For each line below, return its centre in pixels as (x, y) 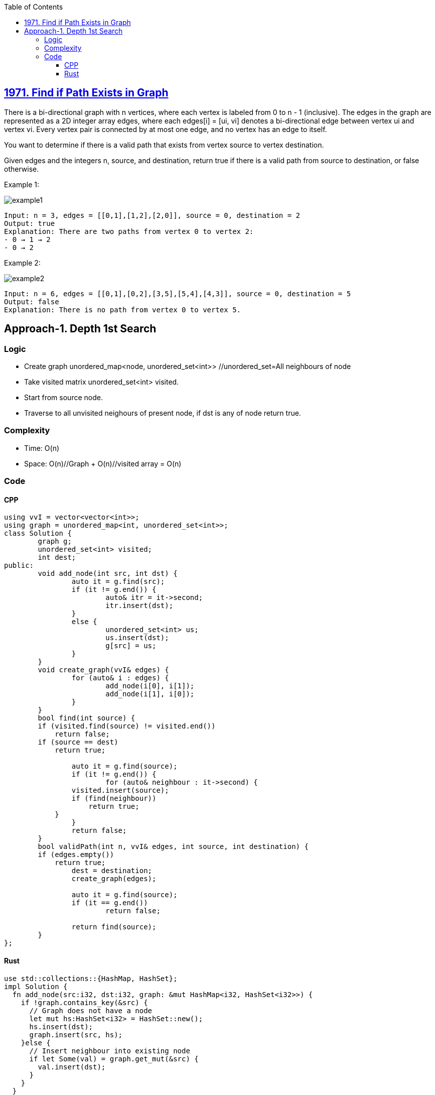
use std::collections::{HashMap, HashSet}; (91, 978)
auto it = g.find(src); (118, 582)
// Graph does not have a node (91, 1010)
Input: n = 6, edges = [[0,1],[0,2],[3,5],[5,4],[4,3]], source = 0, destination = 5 (178, 293)
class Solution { (38, 533)
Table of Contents (34, 7)
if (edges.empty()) (76, 855)
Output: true (30, 223)
